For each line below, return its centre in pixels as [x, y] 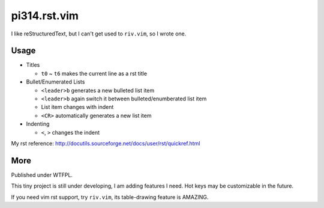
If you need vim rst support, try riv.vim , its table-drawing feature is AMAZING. [110, 197]
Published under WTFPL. [42, 175]
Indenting [38, 124]
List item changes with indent [77, 107]
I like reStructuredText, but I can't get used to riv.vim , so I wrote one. [99, 34]
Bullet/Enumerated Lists [55, 82]
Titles [33, 65]
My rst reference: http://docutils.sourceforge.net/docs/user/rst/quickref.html [106, 143]
